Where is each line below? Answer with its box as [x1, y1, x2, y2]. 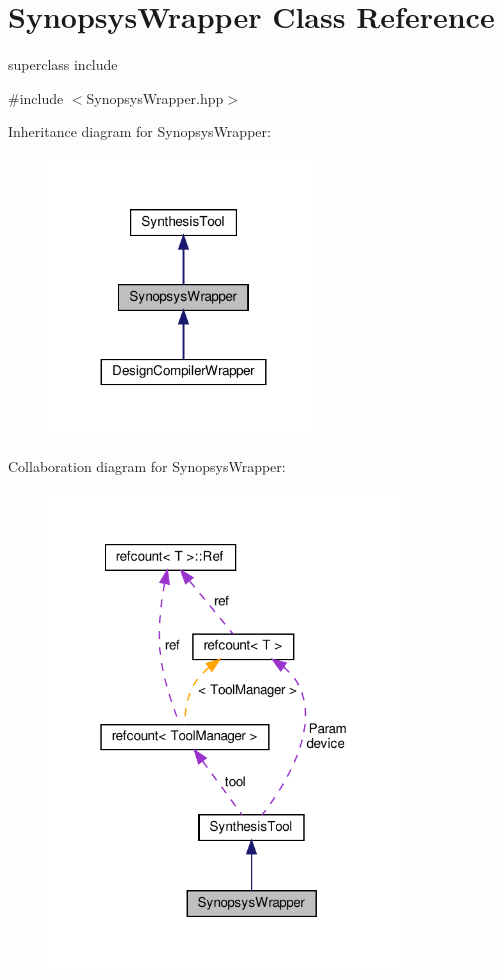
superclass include [8, 54, 118, 75]
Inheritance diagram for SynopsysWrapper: [8, 121, 271, 142]
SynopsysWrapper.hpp [86, 87, 224, 108]
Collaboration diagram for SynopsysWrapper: [8, 456, 286, 477]
